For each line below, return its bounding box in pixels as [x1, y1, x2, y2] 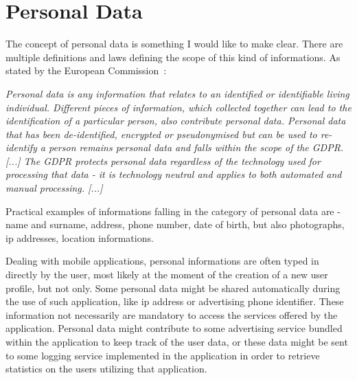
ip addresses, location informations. [5, 230, 154, 245]
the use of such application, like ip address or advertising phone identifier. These [5, 294, 344, 309]
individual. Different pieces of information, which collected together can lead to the [5, 100, 352, 114]
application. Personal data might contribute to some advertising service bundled [5, 321, 343, 335]
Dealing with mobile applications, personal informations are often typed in [5, 254, 319, 268]
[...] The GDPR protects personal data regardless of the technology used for [5, 153, 321, 168]
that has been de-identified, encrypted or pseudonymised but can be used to [5, 126, 317, 141]
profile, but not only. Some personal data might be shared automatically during [5, 280, 341, 295]
